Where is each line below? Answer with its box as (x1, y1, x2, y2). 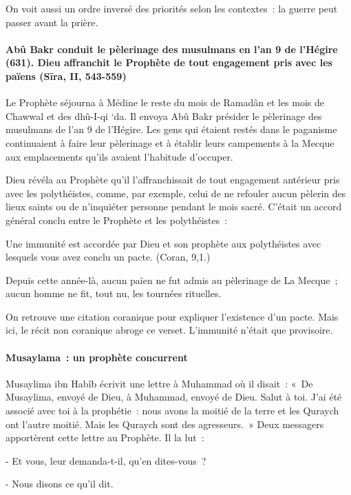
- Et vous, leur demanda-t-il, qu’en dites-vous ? (6, 453, 206, 467)
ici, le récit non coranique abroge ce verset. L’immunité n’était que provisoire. (6, 323, 333, 337)
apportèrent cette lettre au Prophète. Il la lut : (6, 430, 204, 445)
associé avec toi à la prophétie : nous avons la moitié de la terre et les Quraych (6, 403, 339, 418)
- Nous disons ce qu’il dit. (6, 476, 114, 491)
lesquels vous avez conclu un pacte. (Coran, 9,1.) (6, 250, 211, 264)
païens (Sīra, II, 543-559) (6, 68, 127, 83)
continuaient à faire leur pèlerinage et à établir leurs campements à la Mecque (6, 135, 334, 150)
